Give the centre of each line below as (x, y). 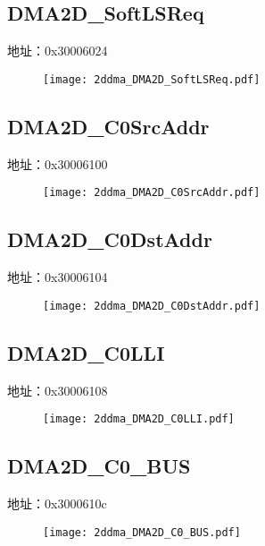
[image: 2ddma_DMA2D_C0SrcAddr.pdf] (152, 193)
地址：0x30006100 (58, 163)
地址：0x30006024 (58, 51)
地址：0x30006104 (58, 277)
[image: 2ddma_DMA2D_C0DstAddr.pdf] (152, 306)
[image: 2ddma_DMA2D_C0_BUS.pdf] (142, 532)
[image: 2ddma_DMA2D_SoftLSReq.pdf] (152, 79)
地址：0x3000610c (57, 503)
